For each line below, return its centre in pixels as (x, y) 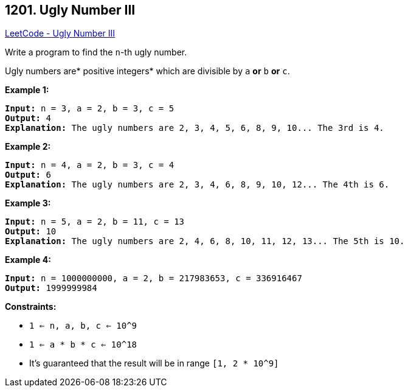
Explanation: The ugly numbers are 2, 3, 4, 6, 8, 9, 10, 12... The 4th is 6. (197, 185)
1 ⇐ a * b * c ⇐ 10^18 (83, 345)
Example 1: (27, 90)
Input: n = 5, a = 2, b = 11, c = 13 (95, 222)
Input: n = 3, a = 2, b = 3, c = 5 (90, 109)
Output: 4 (28, 118)
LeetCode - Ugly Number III (60, 33)
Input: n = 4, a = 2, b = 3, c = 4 (90, 165)
